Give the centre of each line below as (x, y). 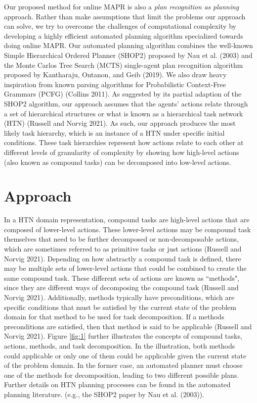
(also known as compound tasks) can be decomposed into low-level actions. (118, 162)
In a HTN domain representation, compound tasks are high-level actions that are (127, 220)
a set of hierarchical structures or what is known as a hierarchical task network (124, 113)
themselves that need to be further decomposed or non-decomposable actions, (121, 239)
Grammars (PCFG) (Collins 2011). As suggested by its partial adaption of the (123, 94)
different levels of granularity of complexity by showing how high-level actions (122, 152)
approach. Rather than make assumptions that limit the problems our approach (125, 16)
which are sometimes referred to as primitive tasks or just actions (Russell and (123, 249)
